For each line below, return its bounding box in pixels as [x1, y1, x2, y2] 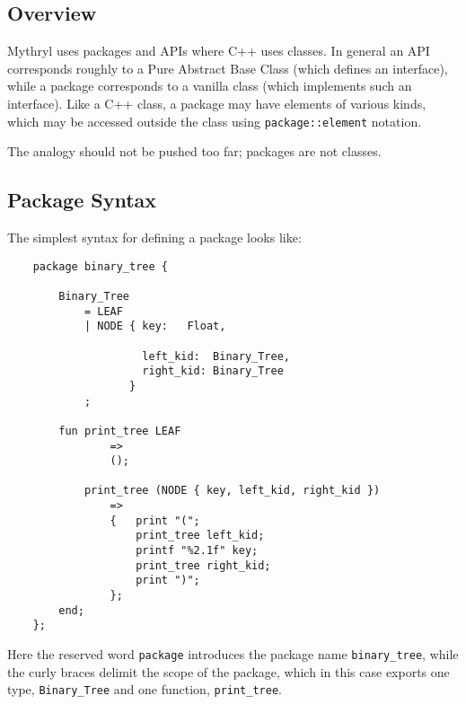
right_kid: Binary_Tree [142, 365, 284, 378]
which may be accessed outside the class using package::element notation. [7, 111, 422, 130]
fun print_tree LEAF [58, 424, 181, 437]
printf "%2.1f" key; [136, 544, 259, 558]
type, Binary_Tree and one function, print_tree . [7, 680, 282, 699]
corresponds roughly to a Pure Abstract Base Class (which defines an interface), [7, 58, 448, 77]
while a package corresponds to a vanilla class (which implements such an [7, 76, 412, 95]
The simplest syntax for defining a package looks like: [7, 228, 302, 247]
